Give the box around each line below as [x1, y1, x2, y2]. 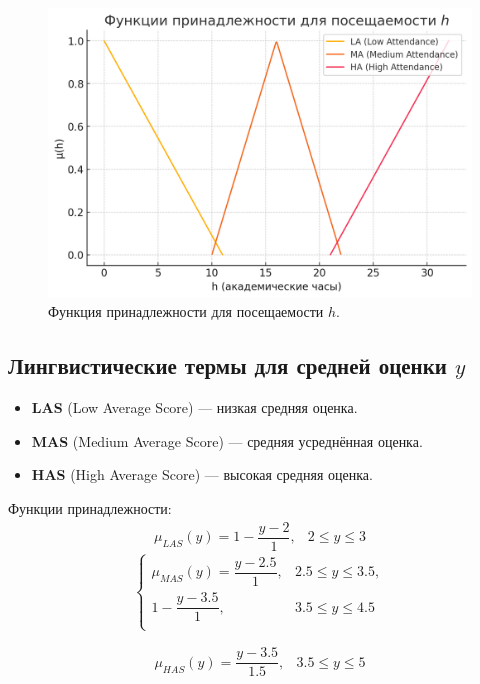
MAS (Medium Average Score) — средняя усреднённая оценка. [31, 430, 423, 451]
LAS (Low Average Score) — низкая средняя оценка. [31, 397, 358, 418]
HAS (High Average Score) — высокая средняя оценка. [31, 464, 373, 485]
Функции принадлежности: [8, 498, 172, 519]
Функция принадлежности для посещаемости [48, 301, 324, 322]
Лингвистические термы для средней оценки [8, 350, 447, 381]
